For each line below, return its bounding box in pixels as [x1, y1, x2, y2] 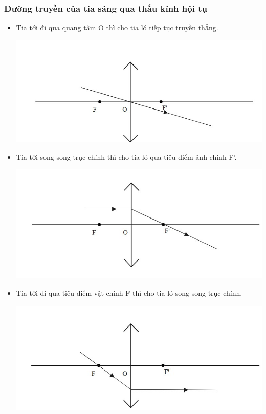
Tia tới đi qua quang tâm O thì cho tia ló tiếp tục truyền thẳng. [16, 22, 218, 33]
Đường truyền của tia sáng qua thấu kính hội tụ [4, 2, 207, 14]
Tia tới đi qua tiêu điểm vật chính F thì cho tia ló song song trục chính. [16, 287, 242, 298]
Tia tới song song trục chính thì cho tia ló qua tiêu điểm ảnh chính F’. [16, 151, 237, 162]
